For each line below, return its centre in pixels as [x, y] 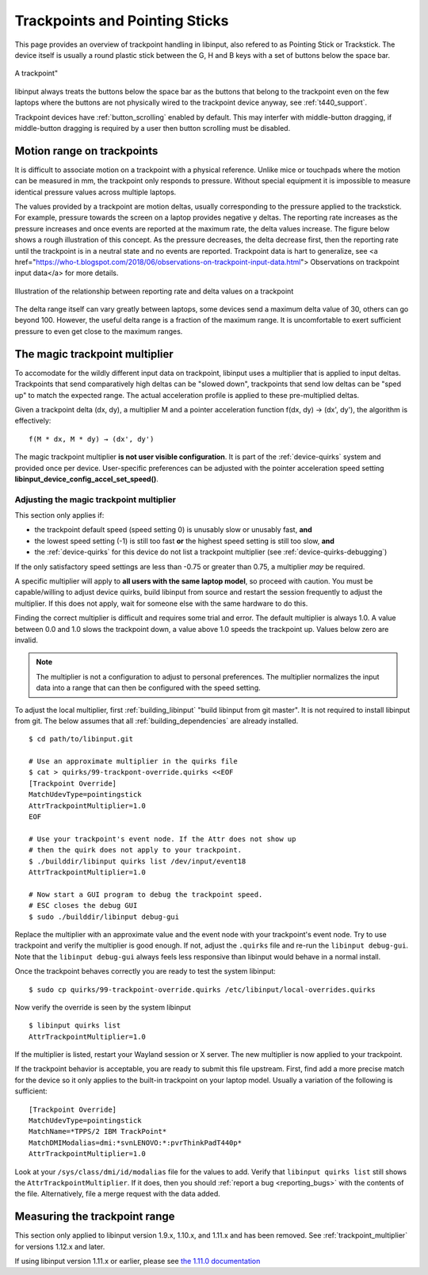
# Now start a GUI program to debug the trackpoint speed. [146, 894]
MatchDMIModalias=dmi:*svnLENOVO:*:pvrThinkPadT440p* [135, 1143]
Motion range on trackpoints [86, 151]
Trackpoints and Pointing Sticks [122, 21]
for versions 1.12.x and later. [60, 1246]
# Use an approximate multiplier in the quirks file [133, 762]
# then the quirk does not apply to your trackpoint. [135, 850]
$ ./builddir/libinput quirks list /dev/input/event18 [138, 861]
